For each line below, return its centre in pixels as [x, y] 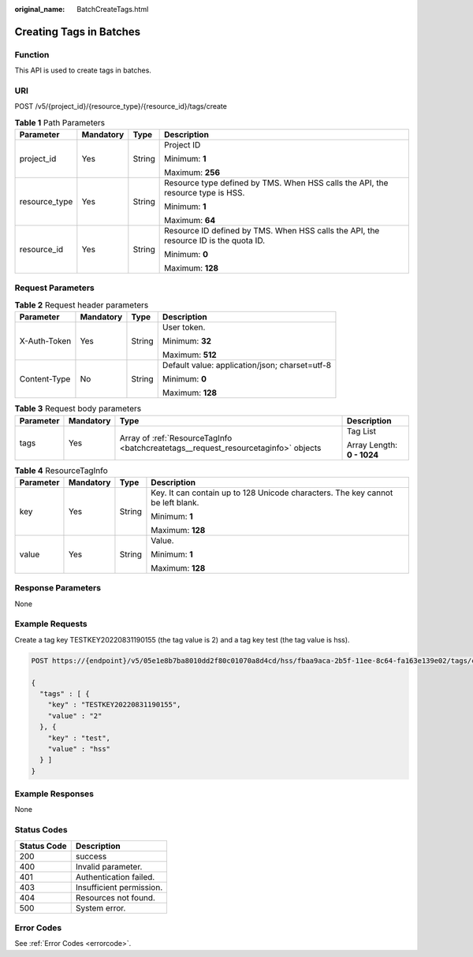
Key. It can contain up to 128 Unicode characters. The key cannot [272, 493]
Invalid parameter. [109, 866]
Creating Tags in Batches [78, 32]
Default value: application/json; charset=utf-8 [246, 365]
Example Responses [54, 794]
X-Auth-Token [45, 341]
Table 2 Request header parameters [82, 305]
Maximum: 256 [192, 173]
